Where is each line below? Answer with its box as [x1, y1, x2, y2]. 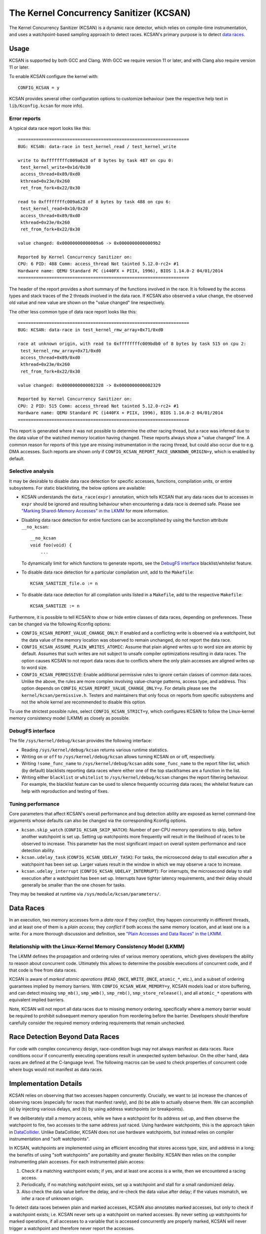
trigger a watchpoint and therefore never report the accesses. [9, 1225, 135, 1231]
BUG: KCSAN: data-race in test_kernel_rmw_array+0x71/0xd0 [18, 327, 164, 333]
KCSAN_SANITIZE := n [30, 603, 80, 609]
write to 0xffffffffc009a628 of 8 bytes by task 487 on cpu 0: [18, 157, 174, 163]
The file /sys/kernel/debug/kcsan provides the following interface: [9, 738, 152, 744]
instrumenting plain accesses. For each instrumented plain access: [9, 1159, 145, 1165]
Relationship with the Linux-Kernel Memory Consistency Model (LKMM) [9, 943, 185, 950]
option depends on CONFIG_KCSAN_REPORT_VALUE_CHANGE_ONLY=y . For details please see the [21, 685, 217, 691]
